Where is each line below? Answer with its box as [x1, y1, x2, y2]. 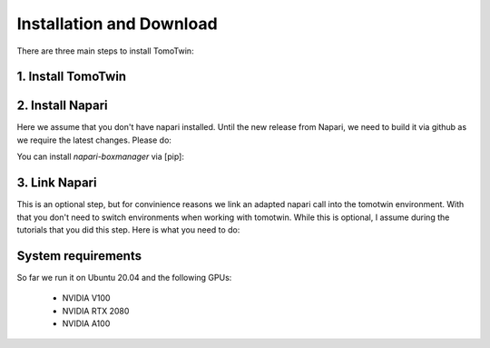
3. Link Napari [16, 175, 97, 191]
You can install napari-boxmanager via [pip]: [16, 151, 185, 163]
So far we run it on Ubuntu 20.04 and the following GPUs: [16, 272, 232, 283]
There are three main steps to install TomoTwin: [16, 45, 194, 56]
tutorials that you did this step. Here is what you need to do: [16, 224, 240, 235]
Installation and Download [16, 14, 218, 34]
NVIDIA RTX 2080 [62, 305, 130, 316]
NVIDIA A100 [62, 318, 111, 329]
